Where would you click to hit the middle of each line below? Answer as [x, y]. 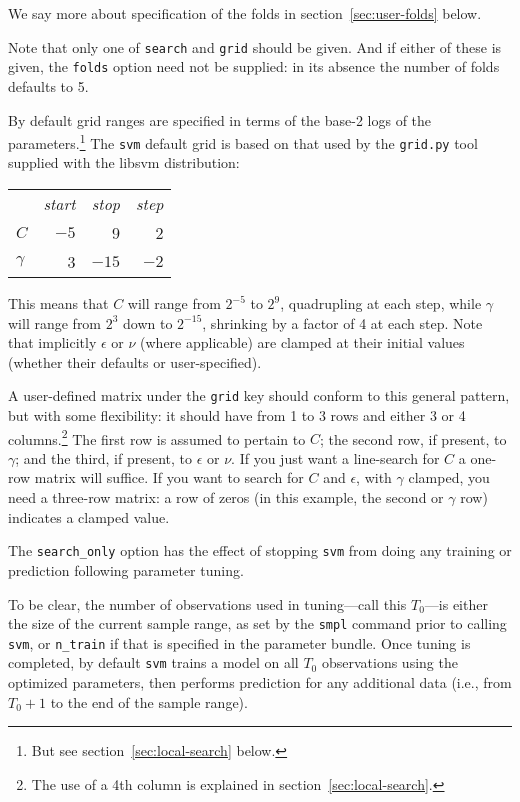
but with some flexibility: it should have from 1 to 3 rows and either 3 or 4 [237, 415]
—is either [456, 603]
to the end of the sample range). [149, 701]
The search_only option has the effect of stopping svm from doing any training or [260, 550]
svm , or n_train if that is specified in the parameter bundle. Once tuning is [239, 642]
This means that [58, 303]
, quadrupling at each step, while [381, 303]
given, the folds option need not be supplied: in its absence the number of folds [254, 66]
